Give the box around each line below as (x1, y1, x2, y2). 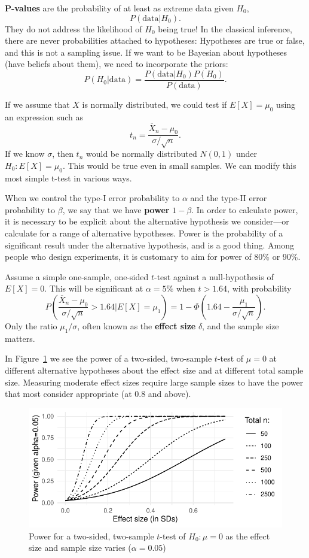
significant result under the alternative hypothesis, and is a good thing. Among (5, 238, 294, 251)
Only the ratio (5, 319, 57, 332)
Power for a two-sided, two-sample (29, 529, 154, 542)
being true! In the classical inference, (158, 22, 292, 35)
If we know (5, 147, 45, 160)
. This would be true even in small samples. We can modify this (62, 159, 296, 171)
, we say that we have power (62, 203, 170, 216)
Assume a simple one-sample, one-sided (5, 270, 149, 283)
